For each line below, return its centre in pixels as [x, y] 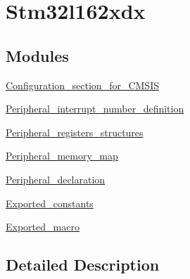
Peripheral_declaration [56, 179]
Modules [37, 55]
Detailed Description [83, 265]
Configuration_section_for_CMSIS [82, 85]
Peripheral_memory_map [62, 156]
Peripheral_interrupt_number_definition [95, 109]
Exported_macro [43, 227]
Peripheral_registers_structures [75, 132]
